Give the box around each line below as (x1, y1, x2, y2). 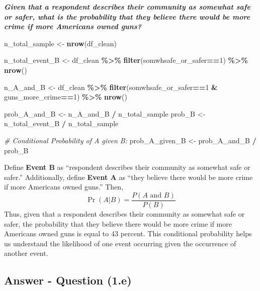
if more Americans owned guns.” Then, (4, 181, 124, 192)
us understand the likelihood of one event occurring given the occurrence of (4, 238, 236, 248)
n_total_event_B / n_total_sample (4, 118, 119, 129)
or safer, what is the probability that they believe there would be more (4, 11, 250, 22)
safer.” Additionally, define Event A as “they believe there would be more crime (4, 171, 253, 182)
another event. (4, 248, 48, 258)
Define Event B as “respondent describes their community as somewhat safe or (4, 162, 250, 172)
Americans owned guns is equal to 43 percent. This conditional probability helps (4, 228, 252, 239)
